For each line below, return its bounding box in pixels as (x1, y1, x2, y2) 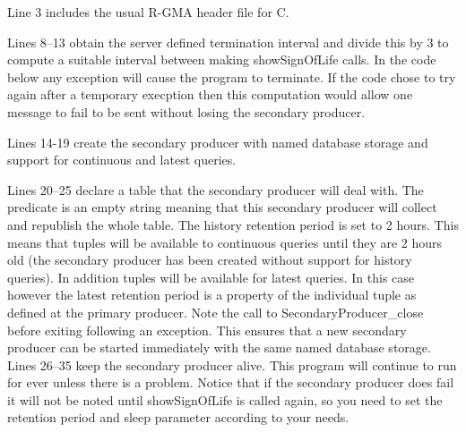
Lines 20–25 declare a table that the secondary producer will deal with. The (7, 180, 424, 199)
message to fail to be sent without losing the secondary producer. (7, 102, 366, 121)
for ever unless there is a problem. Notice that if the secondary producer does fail (7, 373, 454, 392)
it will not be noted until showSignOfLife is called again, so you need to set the (7, 390, 443, 409)
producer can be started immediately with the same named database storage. (7, 338, 431, 357)
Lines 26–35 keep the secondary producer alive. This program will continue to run (7, 355, 457, 374)
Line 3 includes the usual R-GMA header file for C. (7, 3, 289, 21)
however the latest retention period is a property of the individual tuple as (7, 285, 417, 304)
